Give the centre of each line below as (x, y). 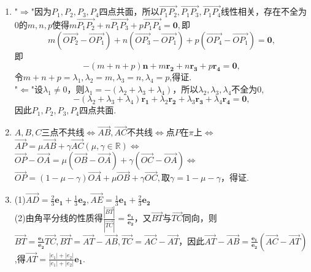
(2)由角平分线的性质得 (59, 218)
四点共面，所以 (129, 11)
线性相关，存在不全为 (264, 11)
